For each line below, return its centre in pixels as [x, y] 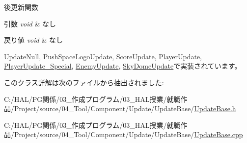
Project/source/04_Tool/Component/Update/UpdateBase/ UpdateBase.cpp [128, 134]
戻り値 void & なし [33, 40]
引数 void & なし [30, 23]
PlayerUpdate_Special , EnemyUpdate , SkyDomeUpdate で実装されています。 [123, 66]
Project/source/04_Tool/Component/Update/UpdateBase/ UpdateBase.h [125, 108]
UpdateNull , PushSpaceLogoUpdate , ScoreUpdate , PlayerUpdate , [103, 56]
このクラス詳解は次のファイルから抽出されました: [84, 82]
